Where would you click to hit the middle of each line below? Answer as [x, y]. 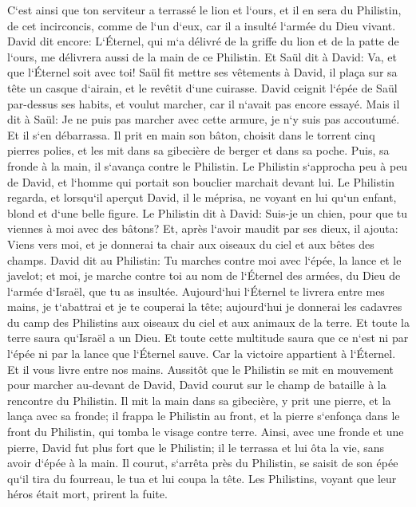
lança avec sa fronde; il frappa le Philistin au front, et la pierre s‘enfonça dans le [204, 416]
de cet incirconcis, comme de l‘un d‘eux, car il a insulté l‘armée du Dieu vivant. [202, 25]
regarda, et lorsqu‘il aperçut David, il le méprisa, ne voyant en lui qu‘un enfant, [202, 197]
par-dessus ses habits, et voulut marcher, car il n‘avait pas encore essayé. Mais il [204, 103]
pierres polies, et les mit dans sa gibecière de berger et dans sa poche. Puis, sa [198, 150]
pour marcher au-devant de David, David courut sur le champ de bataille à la [197, 385]
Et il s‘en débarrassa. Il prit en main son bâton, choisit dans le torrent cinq [191, 134]
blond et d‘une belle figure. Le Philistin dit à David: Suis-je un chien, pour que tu [208, 212]
